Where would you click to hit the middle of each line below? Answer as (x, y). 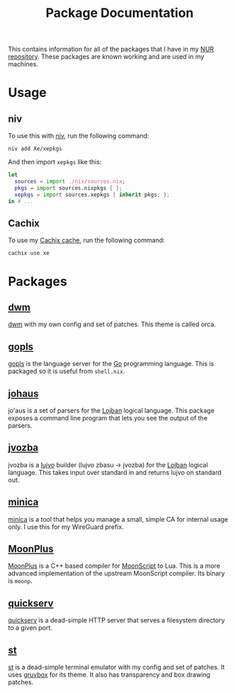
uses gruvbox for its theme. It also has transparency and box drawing (109, 675)
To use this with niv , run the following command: (79, 136)
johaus (23, 393)
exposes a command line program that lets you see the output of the (108, 418)
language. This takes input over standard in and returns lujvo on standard (115, 472)
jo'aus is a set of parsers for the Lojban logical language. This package (111, 411)
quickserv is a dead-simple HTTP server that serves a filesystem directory (116, 620)
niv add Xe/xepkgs (35, 149)
